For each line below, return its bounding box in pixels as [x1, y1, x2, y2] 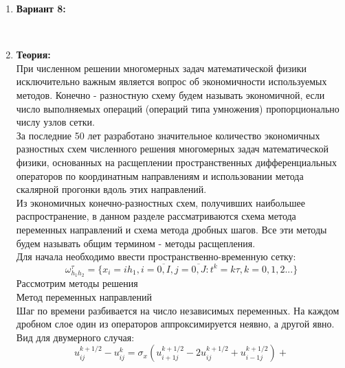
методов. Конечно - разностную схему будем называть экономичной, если [16, 87, 325, 102]
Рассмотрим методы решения [16, 276, 138, 290]
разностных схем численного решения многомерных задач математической [16, 141, 329, 156]
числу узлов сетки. [16, 115, 95, 129]
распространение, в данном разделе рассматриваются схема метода [16, 209, 296, 223]
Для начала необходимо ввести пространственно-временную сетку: [16, 249, 296, 264]
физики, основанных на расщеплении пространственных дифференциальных [16, 154, 337, 169]
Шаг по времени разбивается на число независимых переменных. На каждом [16, 303, 340, 317]
